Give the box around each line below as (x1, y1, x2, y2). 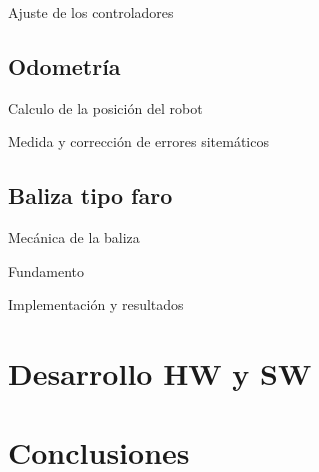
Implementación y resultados (8, 294, 184, 315)
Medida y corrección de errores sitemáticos (8, 131, 269, 152)
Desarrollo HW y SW (8, 353, 312, 394)
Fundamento (8, 260, 85, 281)
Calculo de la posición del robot (8, 97, 203, 118)
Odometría (8, 50, 121, 81)
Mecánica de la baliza (8, 227, 140, 248)
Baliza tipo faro (8, 180, 173, 211)
